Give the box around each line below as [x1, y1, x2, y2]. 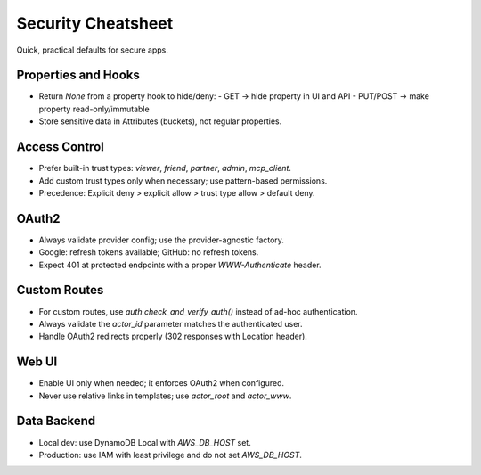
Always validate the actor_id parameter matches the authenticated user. [38, 318, 303, 329]
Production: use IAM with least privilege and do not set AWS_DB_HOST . [38, 449, 303, 460]
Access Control [16, 139, 104, 155]
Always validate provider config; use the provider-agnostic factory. [38, 234, 285, 245]
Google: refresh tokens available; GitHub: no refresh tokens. [38, 247, 259, 258]
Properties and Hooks [16, 68, 140, 83]
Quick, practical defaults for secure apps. [16, 45, 168, 55]
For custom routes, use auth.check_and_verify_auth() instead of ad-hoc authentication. [38, 306, 358, 316]
